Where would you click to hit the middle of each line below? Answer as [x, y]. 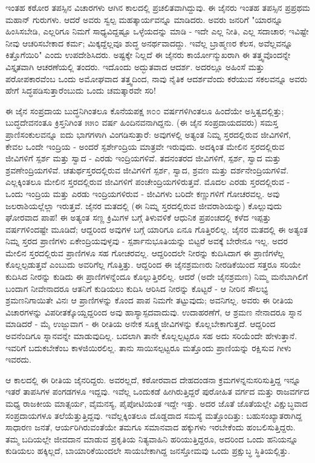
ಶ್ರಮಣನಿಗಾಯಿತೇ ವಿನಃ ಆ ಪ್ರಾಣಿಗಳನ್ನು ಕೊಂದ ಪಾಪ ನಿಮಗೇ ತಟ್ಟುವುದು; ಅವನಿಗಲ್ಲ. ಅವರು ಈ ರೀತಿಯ [149, 300]
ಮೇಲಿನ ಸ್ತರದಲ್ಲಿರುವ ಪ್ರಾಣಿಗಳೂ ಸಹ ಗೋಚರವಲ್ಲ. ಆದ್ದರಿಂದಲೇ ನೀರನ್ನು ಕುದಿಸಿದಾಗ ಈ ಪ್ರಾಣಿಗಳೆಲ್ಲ [145, 252]
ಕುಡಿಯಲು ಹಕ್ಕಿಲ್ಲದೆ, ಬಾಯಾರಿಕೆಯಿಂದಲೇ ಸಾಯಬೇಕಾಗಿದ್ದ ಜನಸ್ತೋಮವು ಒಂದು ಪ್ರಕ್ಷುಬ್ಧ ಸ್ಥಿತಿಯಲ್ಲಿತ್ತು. [148, 451]
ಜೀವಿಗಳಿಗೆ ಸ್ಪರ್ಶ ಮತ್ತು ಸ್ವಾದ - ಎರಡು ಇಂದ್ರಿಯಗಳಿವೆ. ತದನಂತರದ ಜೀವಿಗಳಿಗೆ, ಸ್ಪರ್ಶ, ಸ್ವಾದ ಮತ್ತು [143, 158]
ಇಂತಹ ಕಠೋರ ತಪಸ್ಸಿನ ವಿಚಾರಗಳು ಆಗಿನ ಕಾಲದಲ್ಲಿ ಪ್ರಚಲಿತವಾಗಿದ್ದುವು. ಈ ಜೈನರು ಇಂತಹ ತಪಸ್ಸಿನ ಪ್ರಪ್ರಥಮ [158, 7]
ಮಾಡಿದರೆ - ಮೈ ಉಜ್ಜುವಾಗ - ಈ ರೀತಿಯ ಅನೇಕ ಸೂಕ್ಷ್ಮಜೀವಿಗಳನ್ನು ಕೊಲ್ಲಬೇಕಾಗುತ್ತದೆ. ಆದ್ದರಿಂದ [141, 324]
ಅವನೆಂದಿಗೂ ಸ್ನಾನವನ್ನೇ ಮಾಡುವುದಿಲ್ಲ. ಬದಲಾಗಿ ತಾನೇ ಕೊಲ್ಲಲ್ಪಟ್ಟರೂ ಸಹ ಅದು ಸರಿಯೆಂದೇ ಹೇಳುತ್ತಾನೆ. [151, 336]
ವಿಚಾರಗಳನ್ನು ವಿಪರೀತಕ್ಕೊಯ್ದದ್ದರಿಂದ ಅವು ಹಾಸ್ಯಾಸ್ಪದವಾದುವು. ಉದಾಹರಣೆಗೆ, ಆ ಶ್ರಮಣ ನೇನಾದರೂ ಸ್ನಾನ [154, 312]
